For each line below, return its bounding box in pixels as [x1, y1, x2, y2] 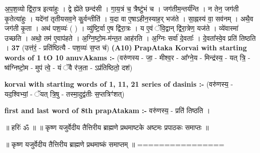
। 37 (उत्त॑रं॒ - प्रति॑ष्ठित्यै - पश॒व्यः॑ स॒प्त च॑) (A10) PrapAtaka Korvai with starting [4, 42, 247, 53]
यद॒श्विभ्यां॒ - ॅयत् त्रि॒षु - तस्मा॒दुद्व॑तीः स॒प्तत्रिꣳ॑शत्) [4, 88, 125, 99]
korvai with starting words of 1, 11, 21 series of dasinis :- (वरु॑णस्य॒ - [4, 79, 233, 89]
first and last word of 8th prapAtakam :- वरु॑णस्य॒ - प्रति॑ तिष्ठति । [4, 105, 210, 116]
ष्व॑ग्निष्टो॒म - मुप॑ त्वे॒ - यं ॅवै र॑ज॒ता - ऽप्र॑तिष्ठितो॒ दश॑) [4, 62, 133, 72]
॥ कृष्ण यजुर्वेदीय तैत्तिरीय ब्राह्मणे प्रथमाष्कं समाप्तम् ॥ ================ [4, 139, 225, 149]
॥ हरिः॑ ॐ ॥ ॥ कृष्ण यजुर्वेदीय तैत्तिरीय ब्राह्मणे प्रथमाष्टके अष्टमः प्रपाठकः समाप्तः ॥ [4, 122, 209, 132]
